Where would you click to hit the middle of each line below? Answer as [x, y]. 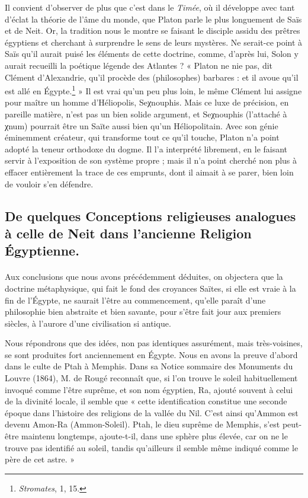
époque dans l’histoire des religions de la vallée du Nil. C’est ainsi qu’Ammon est [152, 412]
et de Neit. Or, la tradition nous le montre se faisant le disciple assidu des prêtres [153, 31]
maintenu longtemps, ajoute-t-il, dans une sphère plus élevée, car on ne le [155, 436]
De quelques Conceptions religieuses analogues [150, 216]
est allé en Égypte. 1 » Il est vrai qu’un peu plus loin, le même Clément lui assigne [153, 90]
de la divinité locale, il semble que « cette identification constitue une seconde [146, 401]
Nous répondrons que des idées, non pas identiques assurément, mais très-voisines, [154, 343]
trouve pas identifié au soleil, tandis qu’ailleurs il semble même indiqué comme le [152, 447]
